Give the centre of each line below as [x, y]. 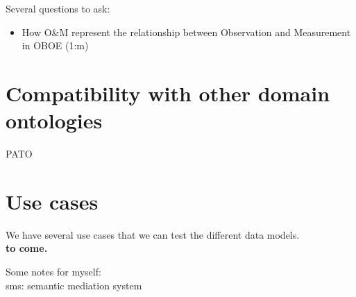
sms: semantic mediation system [74, 285]
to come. [27, 248]
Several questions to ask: [58, 8]
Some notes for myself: [53, 271]
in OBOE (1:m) [55, 45]
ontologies [54, 120]
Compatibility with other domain [168, 93]
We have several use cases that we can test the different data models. [153, 234]
